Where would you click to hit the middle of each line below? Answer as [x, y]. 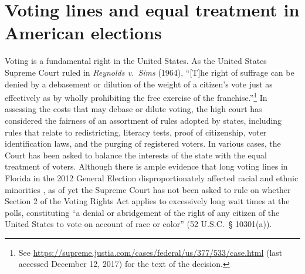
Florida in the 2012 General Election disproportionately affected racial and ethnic [152, 177]
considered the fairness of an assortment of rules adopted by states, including [143, 120]
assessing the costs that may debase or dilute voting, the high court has [133, 109]
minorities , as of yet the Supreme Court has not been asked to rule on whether [148, 189]
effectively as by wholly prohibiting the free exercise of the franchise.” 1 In [136, 97]
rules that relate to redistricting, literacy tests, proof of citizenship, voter [136, 132]
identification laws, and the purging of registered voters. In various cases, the [143, 143]
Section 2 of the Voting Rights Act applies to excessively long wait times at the [147, 201]
